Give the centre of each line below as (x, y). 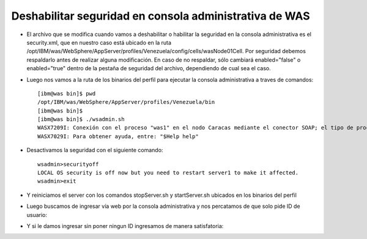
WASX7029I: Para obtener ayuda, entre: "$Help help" (118, 136)
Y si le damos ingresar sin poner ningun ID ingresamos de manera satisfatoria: (125, 226)
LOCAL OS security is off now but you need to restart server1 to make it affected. (168, 173)
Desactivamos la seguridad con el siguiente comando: (95, 150)
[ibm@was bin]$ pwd (67, 94)
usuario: (37, 215)
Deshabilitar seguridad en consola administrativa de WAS (161, 16)
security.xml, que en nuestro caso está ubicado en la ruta (99, 42)
